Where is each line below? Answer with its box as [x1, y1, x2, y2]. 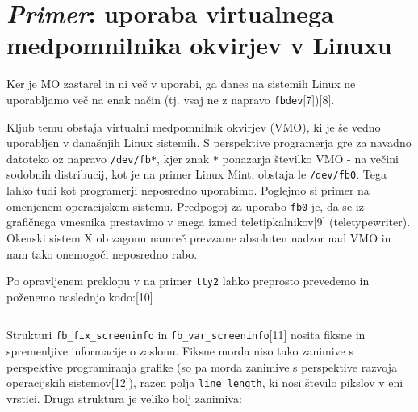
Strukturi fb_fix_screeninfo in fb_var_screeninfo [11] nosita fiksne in [6, 326, 366, 343]
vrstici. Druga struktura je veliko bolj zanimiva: [6, 389, 242, 406]
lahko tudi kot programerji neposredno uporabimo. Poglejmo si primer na [6, 182, 370, 199]
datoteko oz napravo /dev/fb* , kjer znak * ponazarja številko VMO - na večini [6, 149, 399, 166]
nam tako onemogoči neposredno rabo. [6, 245, 198, 262]
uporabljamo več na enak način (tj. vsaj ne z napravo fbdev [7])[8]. [6, 90, 335, 107]
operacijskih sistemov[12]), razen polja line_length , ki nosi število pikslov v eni [6, 374, 403, 391]
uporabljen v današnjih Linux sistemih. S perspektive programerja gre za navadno [6, 134, 412, 151]
